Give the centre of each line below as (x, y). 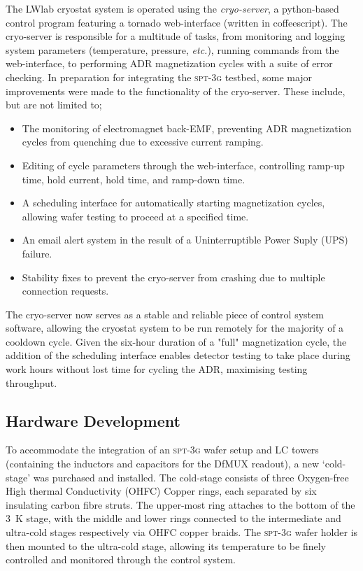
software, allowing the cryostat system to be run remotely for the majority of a (175, 328)
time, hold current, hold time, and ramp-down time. (134, 179)
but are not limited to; (54, 105)
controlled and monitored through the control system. (121, 559)
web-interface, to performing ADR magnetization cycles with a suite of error (169, 63)
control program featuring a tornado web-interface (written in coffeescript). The (177, 22)
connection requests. (65, 291)
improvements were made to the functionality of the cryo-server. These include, (176, 91)
